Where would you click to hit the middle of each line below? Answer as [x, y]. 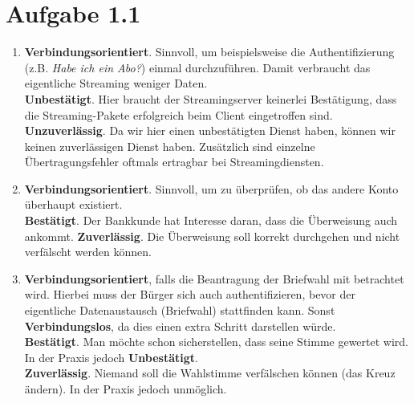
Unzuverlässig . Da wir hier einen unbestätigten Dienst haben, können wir [210, 130]
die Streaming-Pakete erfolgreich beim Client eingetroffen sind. [179, 114]
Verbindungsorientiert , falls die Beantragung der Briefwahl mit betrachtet [214, 278]
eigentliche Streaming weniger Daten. [116, 83]
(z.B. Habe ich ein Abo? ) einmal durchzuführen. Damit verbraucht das [197, 67]
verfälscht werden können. [88, 252]
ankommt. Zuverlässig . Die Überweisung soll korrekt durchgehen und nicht [212, 236]
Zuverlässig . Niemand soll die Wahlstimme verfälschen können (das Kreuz [210, 373]
